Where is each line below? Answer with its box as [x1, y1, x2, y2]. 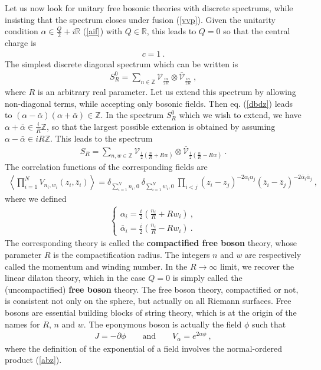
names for [5, 317, 40, 330]
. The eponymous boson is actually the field [83, 317, 242, 330]
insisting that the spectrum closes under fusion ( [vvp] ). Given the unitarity [5, 13, 276, 25]
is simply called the [172, 271, 243, 284]
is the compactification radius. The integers [53, 248, 210, 260]
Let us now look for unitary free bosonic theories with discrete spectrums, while [5, 2, 293, 14]
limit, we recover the [220, 260, 294, 272]
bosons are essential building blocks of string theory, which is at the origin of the [5, 306, 297, 318]
